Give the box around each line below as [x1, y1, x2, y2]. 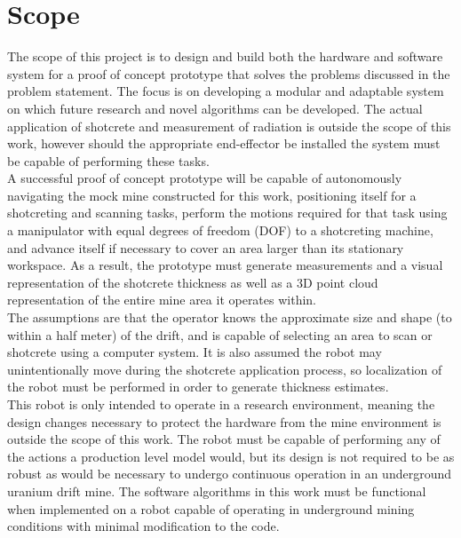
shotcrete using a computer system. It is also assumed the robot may [7, 343, 382, 361]
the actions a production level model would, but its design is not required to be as [7, 447, 455, 465]
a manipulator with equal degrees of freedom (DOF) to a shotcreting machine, [7, 221, 433, 240]
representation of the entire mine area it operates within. [7, 290, 317, 309]
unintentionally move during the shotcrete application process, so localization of [7, 360, 442, 378]
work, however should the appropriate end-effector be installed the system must [7, 134, 441, 153]
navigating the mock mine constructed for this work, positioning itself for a [7, 186, 417, 204]
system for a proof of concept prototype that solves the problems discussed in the [7, 64, 450, 83]
